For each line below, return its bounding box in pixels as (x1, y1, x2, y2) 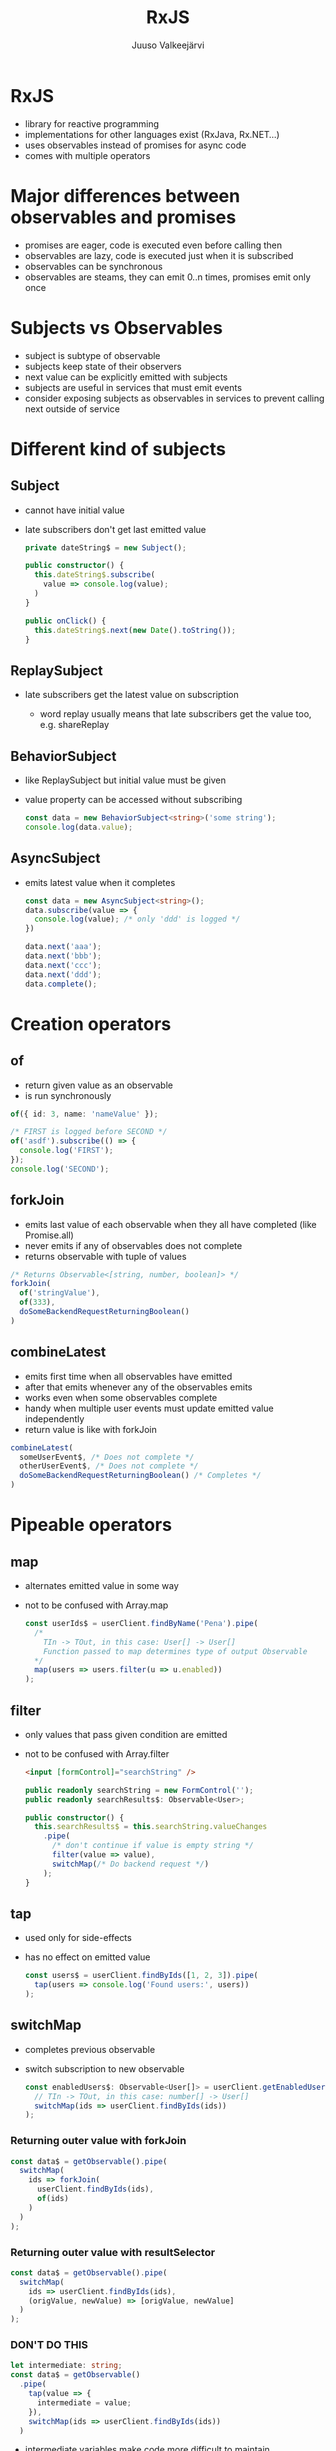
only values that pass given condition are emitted (24, 1728, 228, 1740)
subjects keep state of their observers (24, 360, 182, 372)
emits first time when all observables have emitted (24, 1370, 233, 1382)
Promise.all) (24, 1229, 75, 1241)
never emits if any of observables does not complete (24, 1239, 243, 1251)
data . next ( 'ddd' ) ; (24, 969, 102, 980)
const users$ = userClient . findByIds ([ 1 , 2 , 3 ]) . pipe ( (24, 1971, 259, 1981)
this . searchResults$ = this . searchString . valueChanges (34, 1822, 268, 1832)
